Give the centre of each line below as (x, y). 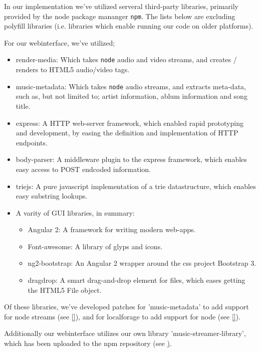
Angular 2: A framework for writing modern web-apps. (112, 229)
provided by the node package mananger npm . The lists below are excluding (120, 16)
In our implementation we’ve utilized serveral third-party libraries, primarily (121, 6)
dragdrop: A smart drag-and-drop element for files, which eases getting (137, 280)
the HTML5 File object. (65, 290)
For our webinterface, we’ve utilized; (60, 42)
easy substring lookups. (52, 196)
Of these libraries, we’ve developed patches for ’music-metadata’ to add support (126, 307)
